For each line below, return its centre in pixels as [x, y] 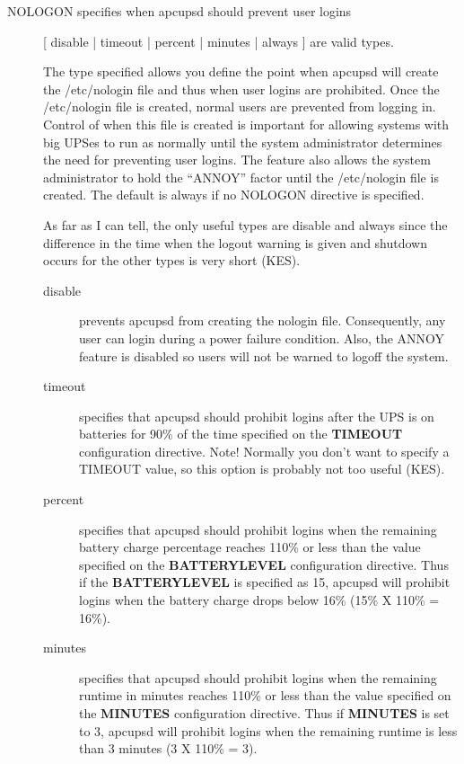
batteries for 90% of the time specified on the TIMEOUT [241, 434]
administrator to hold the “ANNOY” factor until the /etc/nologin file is [241, 177]
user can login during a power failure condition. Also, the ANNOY [262, 338]
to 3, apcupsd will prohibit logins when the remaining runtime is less [268, 730]
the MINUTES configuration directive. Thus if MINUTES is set [264, 713]
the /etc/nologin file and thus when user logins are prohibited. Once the [241, 89]
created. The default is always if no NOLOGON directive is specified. [234, 195]
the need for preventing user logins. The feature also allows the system [237, 160]
